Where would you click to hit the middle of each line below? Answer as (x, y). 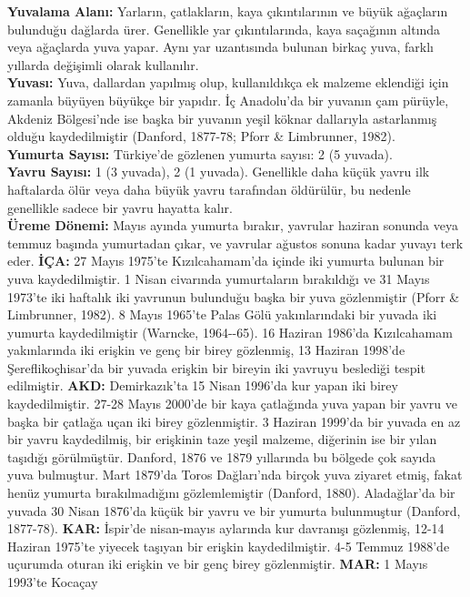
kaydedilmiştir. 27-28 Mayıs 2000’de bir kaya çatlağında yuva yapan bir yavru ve (233, 404)
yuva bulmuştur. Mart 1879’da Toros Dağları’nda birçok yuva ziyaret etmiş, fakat (235, 475)
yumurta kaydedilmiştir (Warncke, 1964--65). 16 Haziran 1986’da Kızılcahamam (230, 332)
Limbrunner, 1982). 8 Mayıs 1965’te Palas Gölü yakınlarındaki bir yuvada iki (222, 314)
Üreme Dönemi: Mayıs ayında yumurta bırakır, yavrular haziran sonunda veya (233, 225)
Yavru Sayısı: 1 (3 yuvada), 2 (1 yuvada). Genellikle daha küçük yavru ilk (219, 172)
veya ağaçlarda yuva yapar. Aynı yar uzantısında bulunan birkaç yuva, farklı (220, 47)
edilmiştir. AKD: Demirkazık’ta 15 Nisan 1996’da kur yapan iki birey (203, 385)
